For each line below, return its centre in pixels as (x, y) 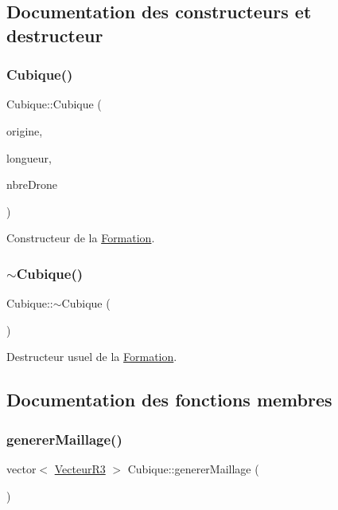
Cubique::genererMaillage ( (193, 468)
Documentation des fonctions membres (169, 400)
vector (21, 468)
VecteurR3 (80, 468)
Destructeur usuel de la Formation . (92, 357)
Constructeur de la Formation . (81, 238)
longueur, (29, 157)
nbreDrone (32, 184)
